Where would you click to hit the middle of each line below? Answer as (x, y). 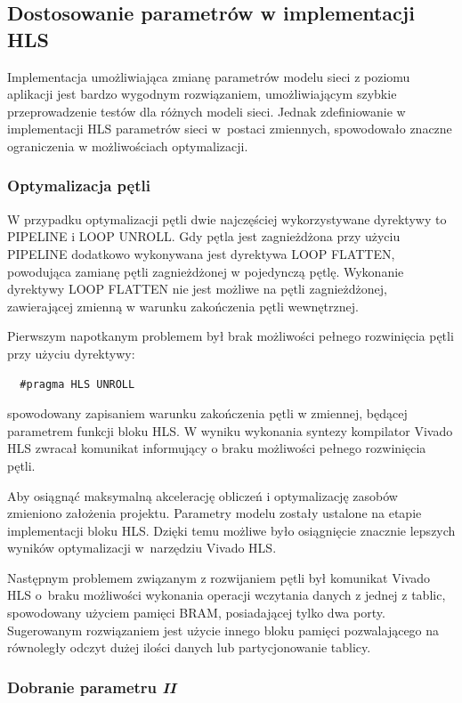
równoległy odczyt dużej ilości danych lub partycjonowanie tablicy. (189, 647)
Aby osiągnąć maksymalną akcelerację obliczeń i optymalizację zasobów (203, 495)
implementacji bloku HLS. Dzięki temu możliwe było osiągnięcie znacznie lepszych (231, 530)
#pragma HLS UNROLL (77, 384)
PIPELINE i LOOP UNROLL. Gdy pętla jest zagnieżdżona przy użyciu (204, 236)
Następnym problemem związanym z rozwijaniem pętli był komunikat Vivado (219, 577)
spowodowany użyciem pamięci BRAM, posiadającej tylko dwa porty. (196, 613)
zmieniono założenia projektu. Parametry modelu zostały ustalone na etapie (215, 513)
